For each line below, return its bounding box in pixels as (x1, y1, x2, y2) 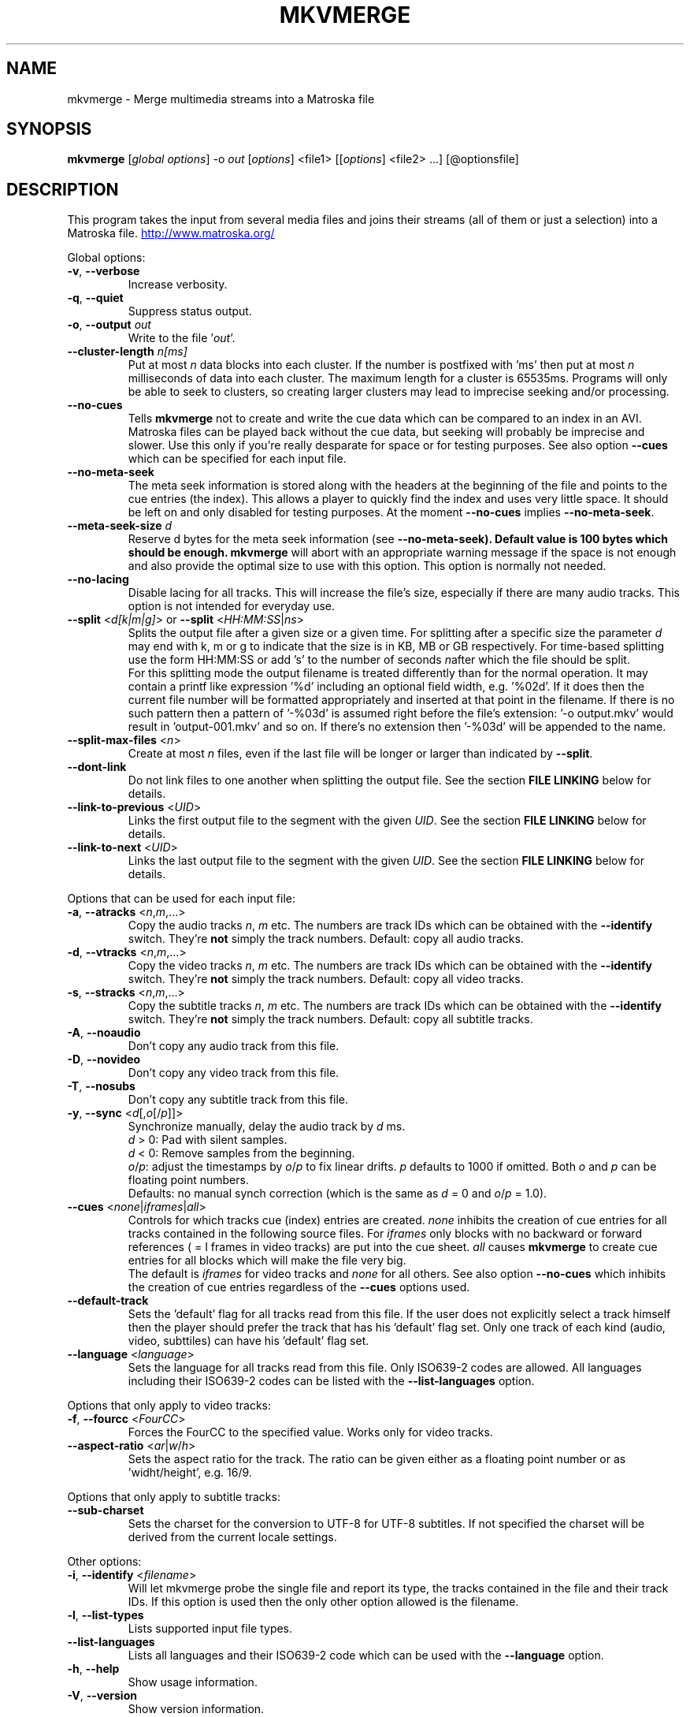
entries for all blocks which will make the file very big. (128, 1253, 406, 1268)
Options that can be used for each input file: (67, 892, 296, 906)
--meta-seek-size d (67, 519, 172, 533)
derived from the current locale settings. (128, 1530, 337, 1544)
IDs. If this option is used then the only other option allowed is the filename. (128, 1595, 519, 1609)
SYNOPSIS (6, 119, 92, 140)
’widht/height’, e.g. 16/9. (128, 1466, 252, 1480)
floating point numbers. (128, 1173, 249, 1187)
